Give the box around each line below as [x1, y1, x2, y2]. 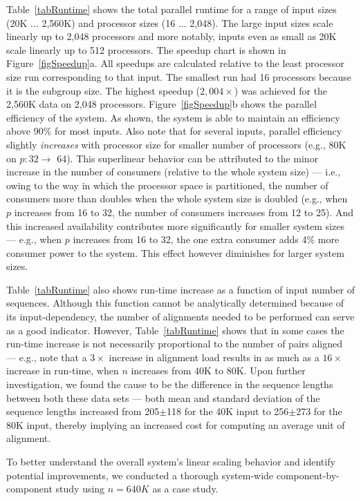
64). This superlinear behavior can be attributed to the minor [57, 151, 319, 165]
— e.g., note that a [6, 349, 87, 364]
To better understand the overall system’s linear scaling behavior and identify [6, 454, 335, 468]
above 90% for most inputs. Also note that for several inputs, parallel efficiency [6, 124, 342, 138]
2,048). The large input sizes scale [189, 15, 333, 30]
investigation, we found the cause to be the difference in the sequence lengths [6, 377, 333, 392]
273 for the [296, 404, 342, 419]
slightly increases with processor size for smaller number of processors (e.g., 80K [6, 137, 346, 151]
